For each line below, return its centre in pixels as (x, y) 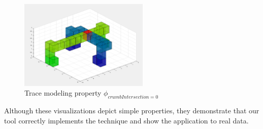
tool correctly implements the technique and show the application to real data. (126, 120)
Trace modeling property (63, 93)
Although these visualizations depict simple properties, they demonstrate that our (132, 110)
